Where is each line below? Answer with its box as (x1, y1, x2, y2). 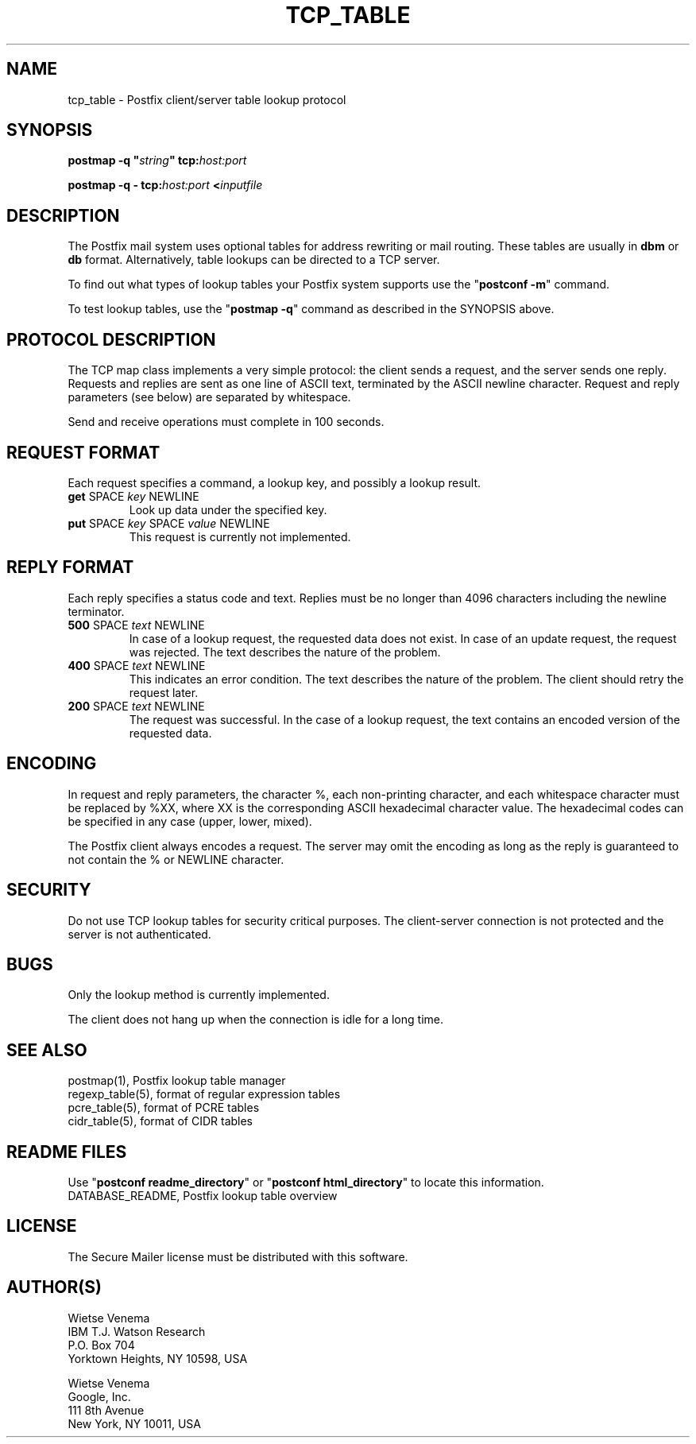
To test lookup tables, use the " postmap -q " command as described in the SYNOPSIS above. (68, 302, 555, 316)
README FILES (6, 1141, 127, 1162)
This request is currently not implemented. (129, 529, 351, 544)
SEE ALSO (6, 1039, 87, 1060)
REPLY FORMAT (6, 557, 134, 578)
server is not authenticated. (68, 927, 211, 941)
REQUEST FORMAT (6, 442, 160, 463)
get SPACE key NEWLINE (68, 489, 199, 503)
